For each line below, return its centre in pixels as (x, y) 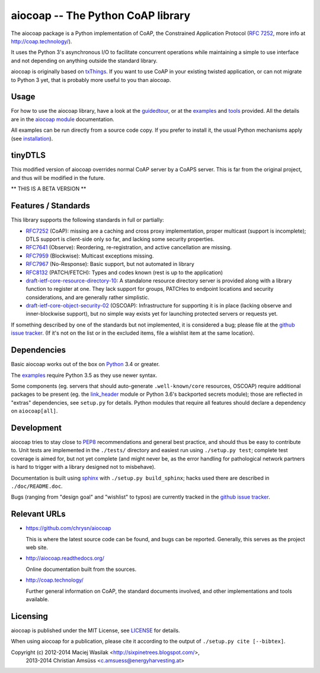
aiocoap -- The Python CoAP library (101, 15)
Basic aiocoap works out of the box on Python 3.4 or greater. (85, 364)
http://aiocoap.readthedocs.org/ (65, 558)
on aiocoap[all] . (34, 411)
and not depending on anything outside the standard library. (84, 61)
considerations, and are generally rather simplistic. (88, 297)
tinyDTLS (28, 155)
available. (38, 599)
